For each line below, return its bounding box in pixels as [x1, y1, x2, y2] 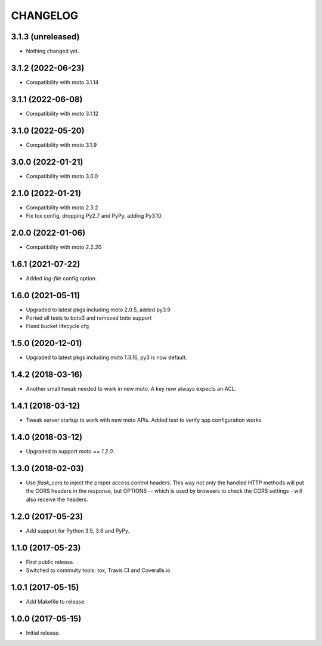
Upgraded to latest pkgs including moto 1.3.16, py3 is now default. [26, 354, 187, 361]
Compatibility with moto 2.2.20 [26, 243, 102, 251]
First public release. [26, 558, 75, 565]
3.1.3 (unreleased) [11, 32, 80, 42]
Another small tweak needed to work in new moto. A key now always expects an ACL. [26, 385, 237, 392]
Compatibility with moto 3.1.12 [26, 110, 98, 117]
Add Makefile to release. [26, 598, 86, 605]
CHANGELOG [11, 9, 79, 22]
